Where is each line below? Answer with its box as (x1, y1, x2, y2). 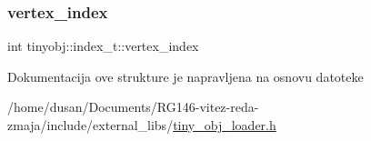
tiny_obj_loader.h (173, 116, 276, 134)
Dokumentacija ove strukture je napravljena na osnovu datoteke (7, 66, 364, 86)
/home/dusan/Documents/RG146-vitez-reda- (7, 97, 259, 116)
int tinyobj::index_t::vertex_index (7, 36, 199, 55)
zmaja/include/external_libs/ (7, 116, 174, 134)
